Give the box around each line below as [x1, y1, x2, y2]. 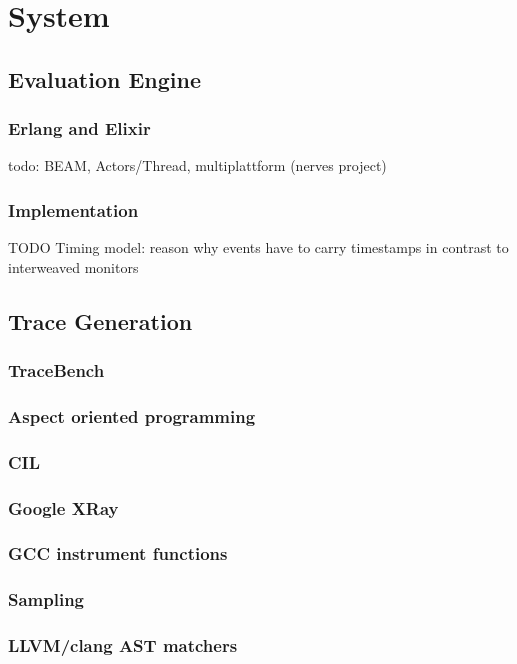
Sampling [8, 587, 85, 612]
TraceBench [8, 358, 105, 383]
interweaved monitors [8, 256, 139, 277]
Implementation [8, 197, 139, 222]
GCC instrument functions [8, 541, 228, 566]
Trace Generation [8, 305, 193, 336]
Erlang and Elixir [8, 116, 151, 141]
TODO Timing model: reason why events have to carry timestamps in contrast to [8, 237, 509, 258]
